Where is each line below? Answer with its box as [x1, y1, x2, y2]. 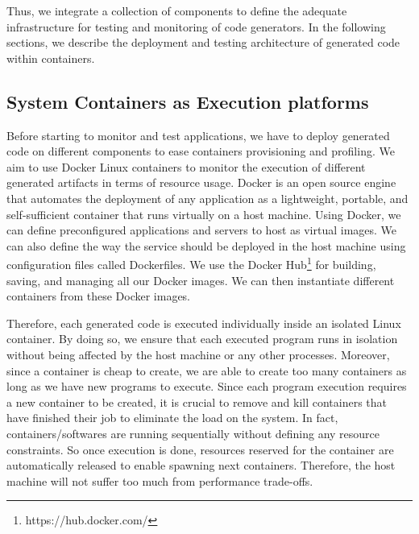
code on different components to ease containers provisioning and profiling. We [6, 143, 395, 159]
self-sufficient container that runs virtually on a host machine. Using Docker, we [6, 205, 401, 222]
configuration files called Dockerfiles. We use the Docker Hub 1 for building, [6, 254, 376, 272]
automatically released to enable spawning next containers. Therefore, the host [6, 457, 396, 474]
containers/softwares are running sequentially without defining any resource [6, 424, 380, 441]
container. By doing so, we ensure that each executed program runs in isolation [6, 330, 398, 347]
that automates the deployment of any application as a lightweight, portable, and [6, 189, 409, 206]
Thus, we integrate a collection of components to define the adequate [6, 2, 347, 19]
